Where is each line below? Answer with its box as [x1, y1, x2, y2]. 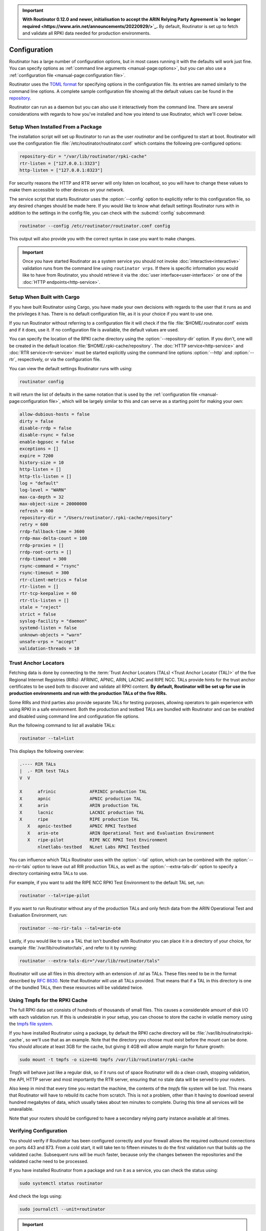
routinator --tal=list [19, 735, 74, 741]
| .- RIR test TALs [19, 768, 69, 774]
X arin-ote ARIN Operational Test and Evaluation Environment [27, 830, 214, 836]
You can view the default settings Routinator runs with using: [9, 365, 133, 371]
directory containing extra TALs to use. [9, 871, 88, 876]
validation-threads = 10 [19, 646, 80, 651]
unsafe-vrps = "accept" [19, 639, 77, 645]
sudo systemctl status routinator [19, 1181, 103, 1186]
